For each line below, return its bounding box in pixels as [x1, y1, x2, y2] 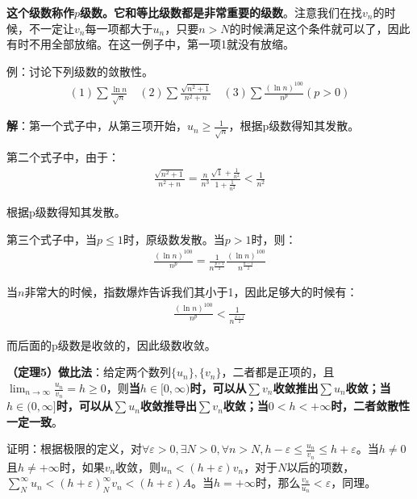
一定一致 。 [6, 413, 63, 430]
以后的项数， [286, 458, 355, 475]
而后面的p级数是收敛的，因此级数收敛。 [6, 336, 216, 353]
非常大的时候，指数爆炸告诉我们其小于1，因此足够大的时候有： [24, 283, 358, 300]
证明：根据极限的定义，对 [6, 440, 142, 457]
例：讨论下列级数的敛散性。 [6, 62, 153, 79]
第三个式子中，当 [6, 230, 97, 247]
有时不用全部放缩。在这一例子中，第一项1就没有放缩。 [6, 36, 294, 52]
